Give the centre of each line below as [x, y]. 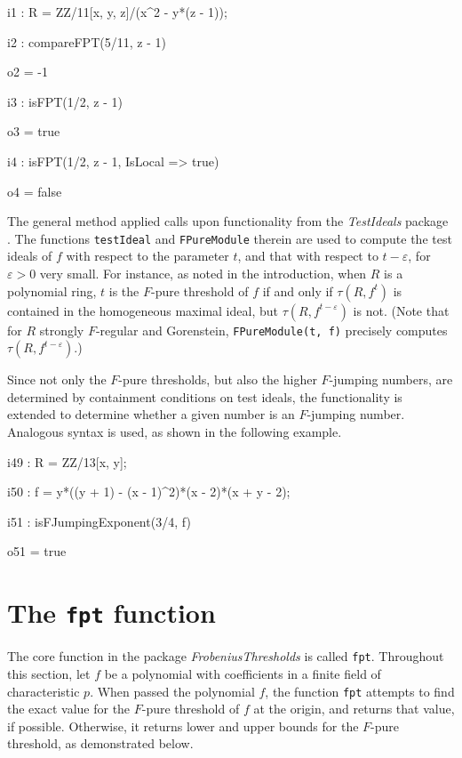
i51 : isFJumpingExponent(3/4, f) [99, 521]
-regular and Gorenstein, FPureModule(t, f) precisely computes [271, 330]
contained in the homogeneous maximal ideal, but [143, 310]
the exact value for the [69, 709]
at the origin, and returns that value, [354, 709]
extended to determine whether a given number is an [151, 414]
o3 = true [34, 131]
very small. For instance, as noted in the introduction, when [203, 273]
